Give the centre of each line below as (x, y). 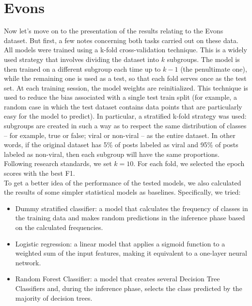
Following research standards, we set (58, 163)
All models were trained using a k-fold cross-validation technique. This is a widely (126, 50)
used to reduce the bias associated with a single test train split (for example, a (120, 97)
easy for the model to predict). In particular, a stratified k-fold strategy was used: (125, 116)
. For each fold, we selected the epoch (189, 163)
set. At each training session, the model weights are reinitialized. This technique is (126, 87)
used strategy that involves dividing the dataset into (82, 59)
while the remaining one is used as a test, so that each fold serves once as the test (125, 78)
